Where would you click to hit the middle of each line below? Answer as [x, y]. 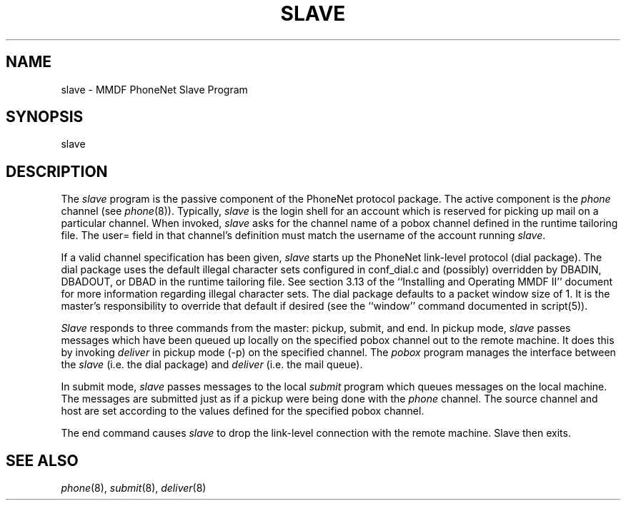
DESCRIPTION [57, 171]
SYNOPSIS [45, 117]
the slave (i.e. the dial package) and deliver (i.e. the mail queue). [212, 365]
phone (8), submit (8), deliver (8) [134, 488]
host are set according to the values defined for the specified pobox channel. [243, 411]
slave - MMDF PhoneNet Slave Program [154, 89]
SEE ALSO [42, 460]
